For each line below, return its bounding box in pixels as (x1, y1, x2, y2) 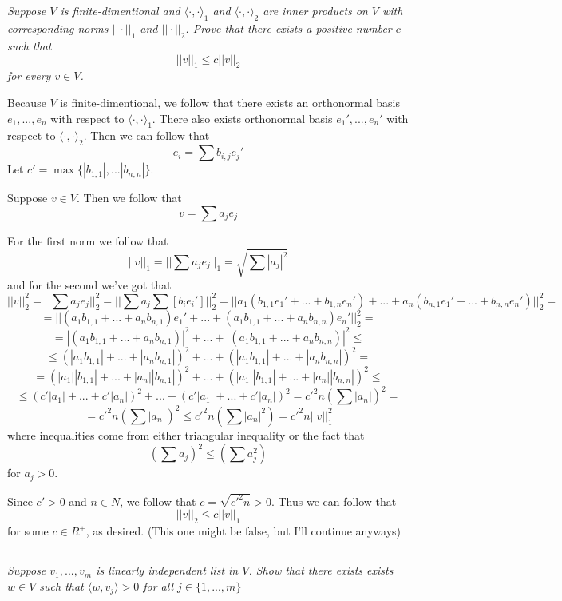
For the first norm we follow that (7, 232, 168, 249)
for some (7, 523, 49, 539)
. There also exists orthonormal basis (152, 109, 333, 126)
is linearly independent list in (96, 562, 239, 579)
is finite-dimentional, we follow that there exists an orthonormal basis (60, 94, 400, 110)
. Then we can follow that (83, 127, 210, 144)
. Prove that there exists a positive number (185, 20, 392, 37)
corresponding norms (7, 20, 109, 37)
